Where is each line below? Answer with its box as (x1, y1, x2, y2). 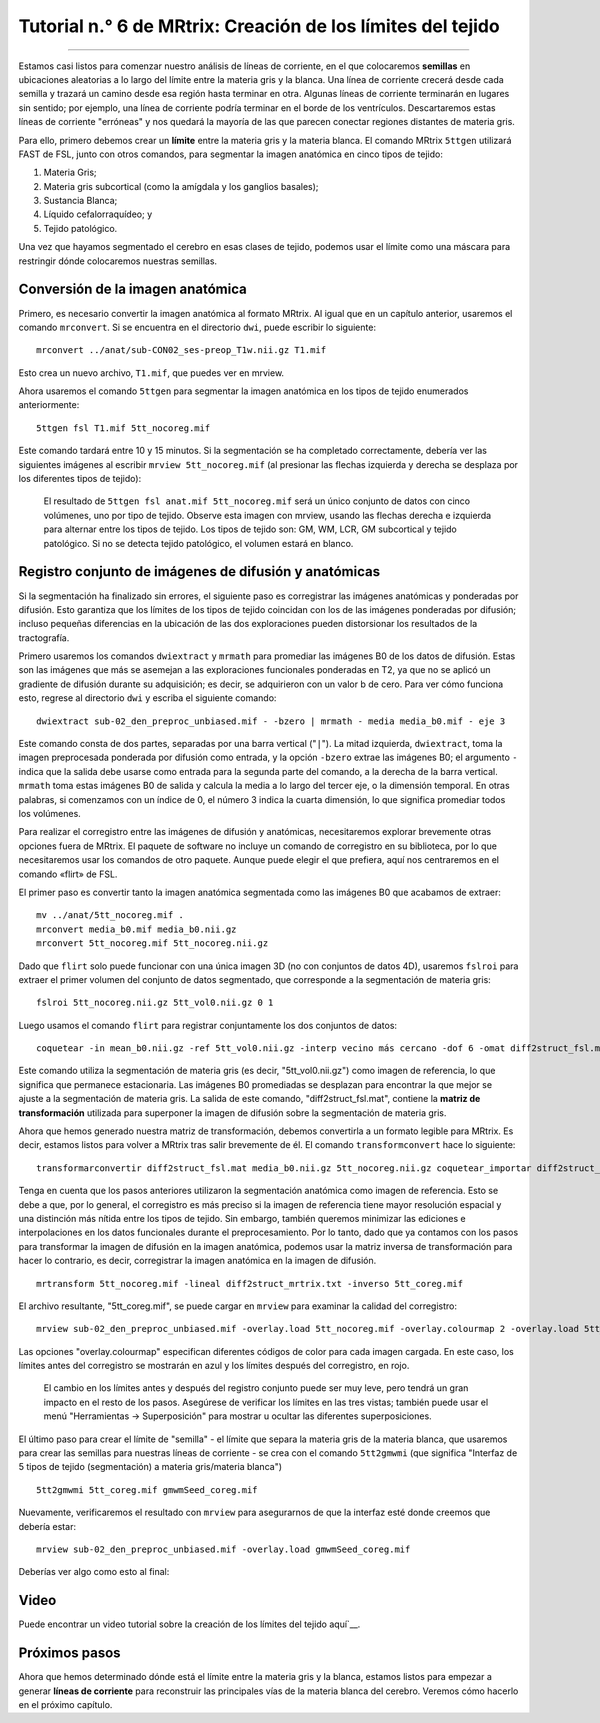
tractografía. (18, 631, 70, 644)
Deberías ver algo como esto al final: (18, 1566, 170, 1578)
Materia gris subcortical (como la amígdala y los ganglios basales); (43, 180, 319, 192)
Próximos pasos (18, 1645, 121, 1662)
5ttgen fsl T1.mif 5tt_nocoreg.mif (36, 422, 211, 434)
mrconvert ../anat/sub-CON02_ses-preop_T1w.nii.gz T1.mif (36, 345, 327, 356)
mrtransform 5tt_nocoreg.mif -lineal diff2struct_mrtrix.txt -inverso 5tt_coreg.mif (36, 1278, 464, 1289)
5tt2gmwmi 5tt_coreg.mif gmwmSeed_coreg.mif (36, 1484, 259, 1495)
